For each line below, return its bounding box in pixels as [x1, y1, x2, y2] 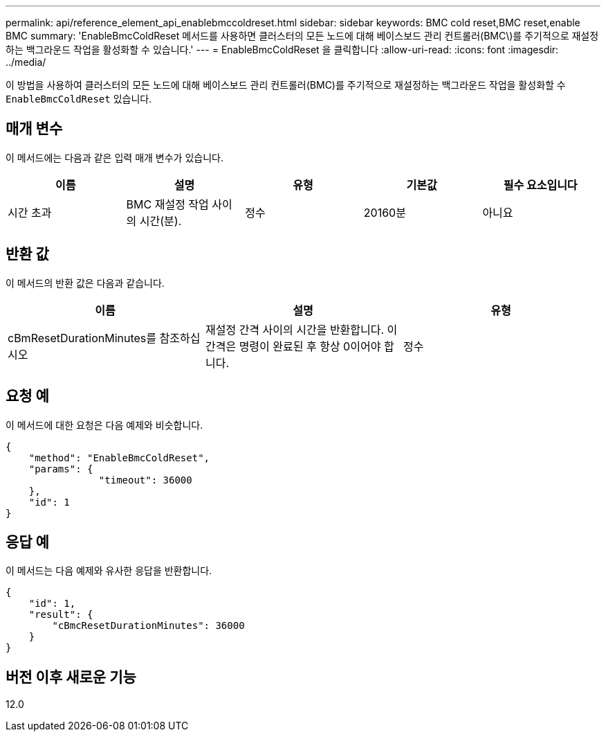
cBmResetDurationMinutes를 [8, 330, 157, 345]
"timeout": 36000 [98, 474, 192, 486]
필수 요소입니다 [503, 177, 578, 192]
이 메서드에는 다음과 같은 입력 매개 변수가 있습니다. [6, 151, 223, 163]
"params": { [28, 463, 93, 474]
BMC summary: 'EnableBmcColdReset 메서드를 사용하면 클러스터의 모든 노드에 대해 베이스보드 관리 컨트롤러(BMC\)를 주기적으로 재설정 [6, 30, 599, 42]
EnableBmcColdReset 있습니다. [6, 93, 152, 105]
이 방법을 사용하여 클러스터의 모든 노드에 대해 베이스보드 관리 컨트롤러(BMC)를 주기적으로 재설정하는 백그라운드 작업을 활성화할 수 [6, 79, 566, 91]
